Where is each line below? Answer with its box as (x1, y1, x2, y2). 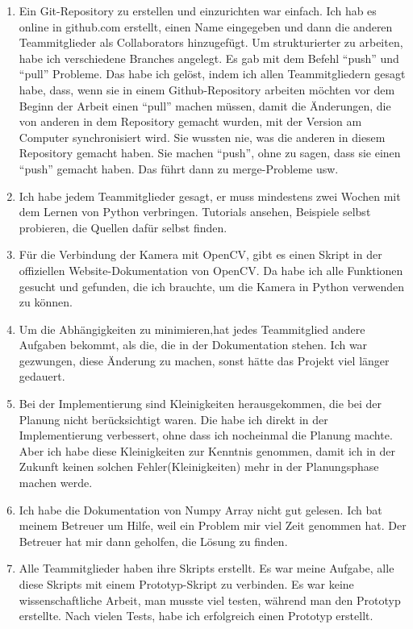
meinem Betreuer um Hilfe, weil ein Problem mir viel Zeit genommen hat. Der (19, 517, 407, 534)
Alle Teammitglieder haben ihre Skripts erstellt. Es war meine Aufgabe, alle (19, 560, 394, 577)
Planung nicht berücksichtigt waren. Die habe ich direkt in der (19, 410, 328, 427)
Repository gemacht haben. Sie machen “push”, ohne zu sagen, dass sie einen (19, 144, 401, 161)
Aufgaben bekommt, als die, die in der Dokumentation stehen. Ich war (19, 336, 368, 353)
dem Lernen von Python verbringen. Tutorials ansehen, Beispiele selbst (19, 203, 371, 220)
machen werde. (19, 474, 93, 491)
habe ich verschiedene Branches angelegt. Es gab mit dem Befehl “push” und (19, 49, 399, 66)
